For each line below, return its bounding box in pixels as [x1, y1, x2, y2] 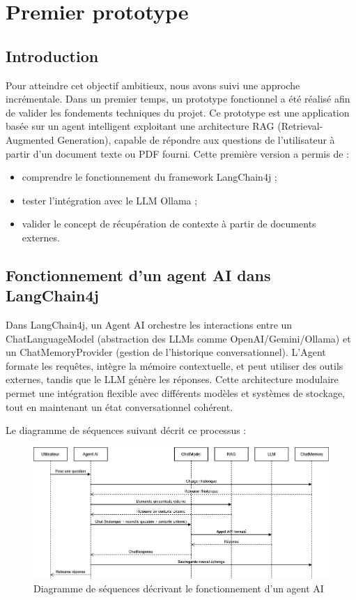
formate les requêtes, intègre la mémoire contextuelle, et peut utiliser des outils [6, 358, 343, 373]
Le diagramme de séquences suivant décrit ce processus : [6, 423, 247, 437]
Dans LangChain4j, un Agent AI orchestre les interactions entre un [6, 317, 293, 332]
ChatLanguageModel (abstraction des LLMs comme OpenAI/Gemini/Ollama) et [6, 331, 351, 345]
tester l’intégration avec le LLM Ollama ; [22, 193, 198, 207]
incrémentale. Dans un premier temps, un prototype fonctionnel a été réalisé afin [6, 91, 350, 106]
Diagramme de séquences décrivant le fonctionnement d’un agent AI [33, 580, 324, 595]
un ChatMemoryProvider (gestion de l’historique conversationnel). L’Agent [6, 345, 326, 359]
